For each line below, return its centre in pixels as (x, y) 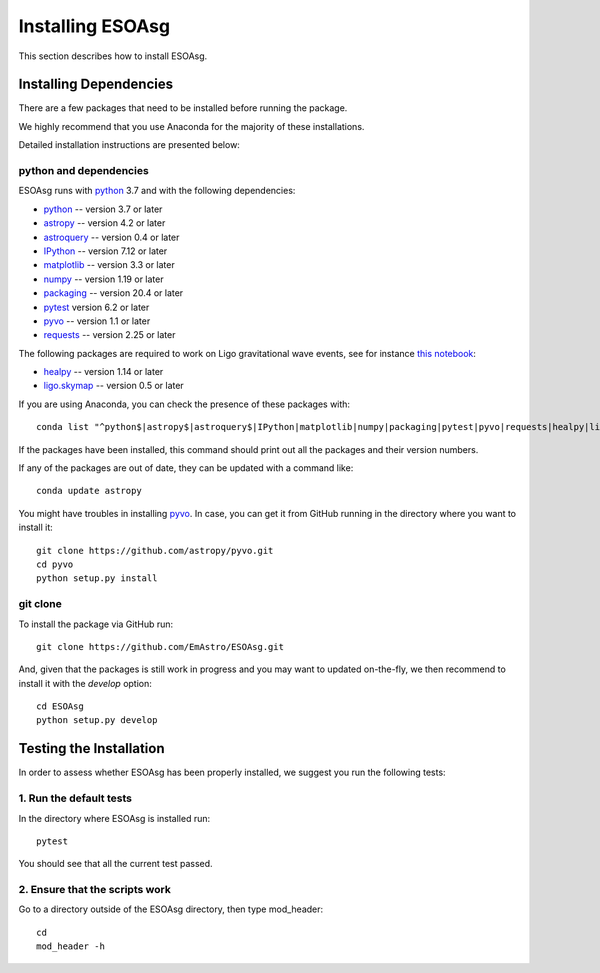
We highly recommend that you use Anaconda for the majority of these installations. (191, 126)
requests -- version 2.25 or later (109, 335)
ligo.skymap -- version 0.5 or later (113, 386)
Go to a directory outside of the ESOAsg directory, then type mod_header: (171, 909)
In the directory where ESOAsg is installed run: (114, 818)
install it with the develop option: (85, 683)
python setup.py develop (97, 720)
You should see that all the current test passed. (116, 864)
